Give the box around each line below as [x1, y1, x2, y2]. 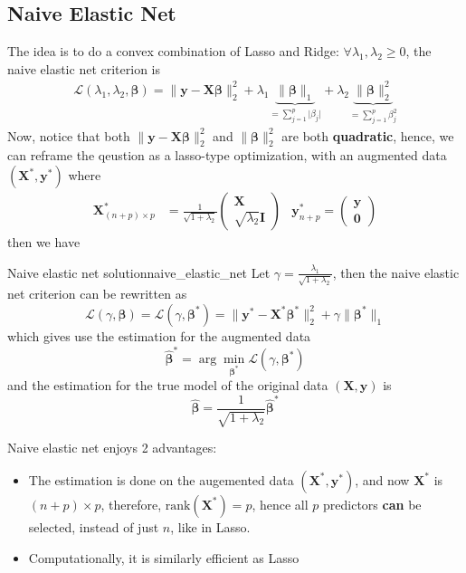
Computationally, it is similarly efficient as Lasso [28, 548, 300, 567]
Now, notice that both [7, 126, 130, 145]
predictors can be [323, 494, 422, 513]
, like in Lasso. [170, 517, 251, 536]
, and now [355, 470, 410, 489]
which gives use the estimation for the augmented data [7, 326, 311, 345]
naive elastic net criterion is [7, 59, 160, 78]
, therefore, [100, 494, 162, 513]
